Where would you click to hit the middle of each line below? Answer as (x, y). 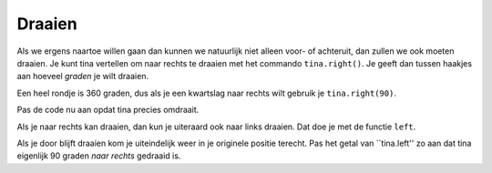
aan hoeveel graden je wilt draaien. (83, 76)
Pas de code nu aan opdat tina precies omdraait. (108, 110)
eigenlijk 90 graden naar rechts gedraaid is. (99, 156)
